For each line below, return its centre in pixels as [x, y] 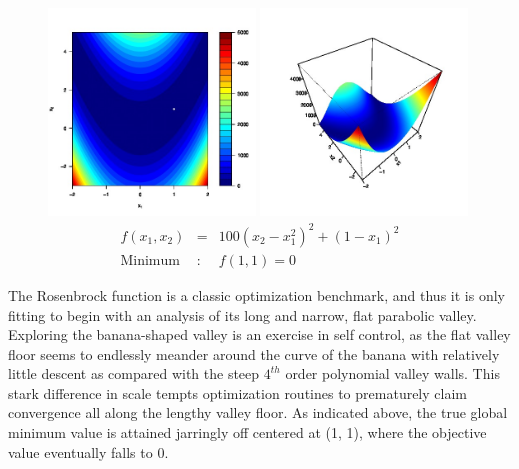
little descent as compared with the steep [134, 373]
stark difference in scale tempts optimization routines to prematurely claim [237, 392]
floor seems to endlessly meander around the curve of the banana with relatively [254, 353]
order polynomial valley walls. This [392, 373]
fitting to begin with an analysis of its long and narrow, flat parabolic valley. [242, 314]
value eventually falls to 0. [88, 451]
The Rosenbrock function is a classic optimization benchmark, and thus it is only [256, 294]
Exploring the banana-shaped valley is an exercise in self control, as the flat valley [259, 334]
